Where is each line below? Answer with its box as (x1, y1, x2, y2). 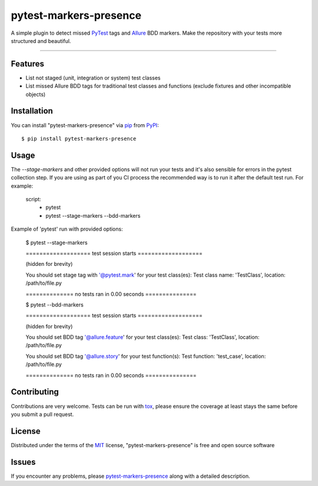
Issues (11, 457, 36, 467)
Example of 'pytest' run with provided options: (11, 225, 123, 232)
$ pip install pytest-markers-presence (21, 135, 137, 142)
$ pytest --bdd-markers (25, 301, 84, 308)
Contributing (11, 387, 59, 397)
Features (11, 59, 44, 69)
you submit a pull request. (11, 411, 74, 418)
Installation (11, 106, 53, 116)
